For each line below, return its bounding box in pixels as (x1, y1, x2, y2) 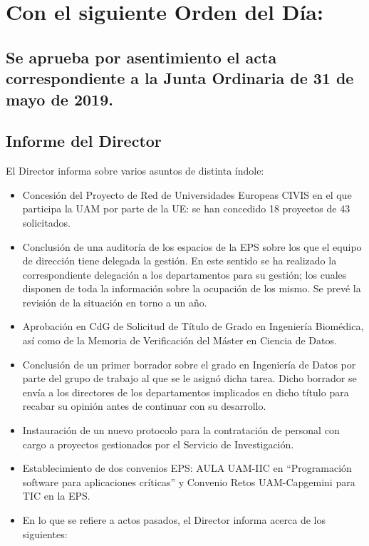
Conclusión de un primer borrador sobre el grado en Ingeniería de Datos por (22, 356, 356, 371)
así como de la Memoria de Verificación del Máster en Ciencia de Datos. (22, 333, 337, 348)
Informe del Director (6, 130, 162, 152)
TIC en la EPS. (22, 488, 90, 503)
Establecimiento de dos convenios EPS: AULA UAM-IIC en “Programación (22, 460, 352, 475)
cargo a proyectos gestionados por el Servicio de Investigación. (22, 436, 294, 451)
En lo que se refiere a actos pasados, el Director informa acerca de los (22, 512, 326, 527)
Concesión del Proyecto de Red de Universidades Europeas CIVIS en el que (22, 187, 352, 202)
